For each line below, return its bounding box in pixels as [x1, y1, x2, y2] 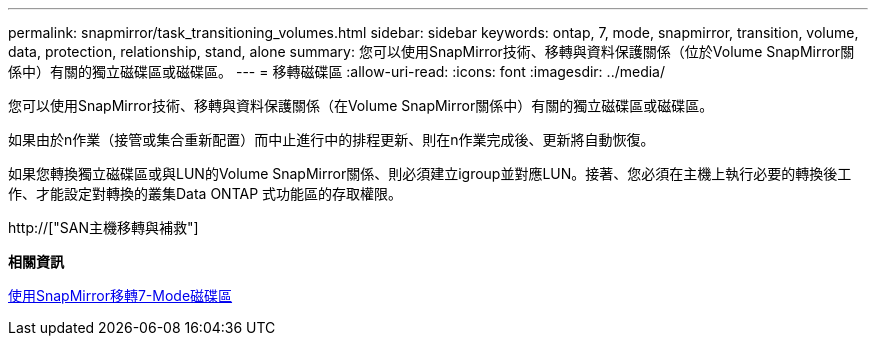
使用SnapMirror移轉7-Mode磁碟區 [8, 287, 233, 304]
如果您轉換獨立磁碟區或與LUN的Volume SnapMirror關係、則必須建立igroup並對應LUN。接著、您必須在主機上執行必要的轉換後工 [8, 165, 852, 182]
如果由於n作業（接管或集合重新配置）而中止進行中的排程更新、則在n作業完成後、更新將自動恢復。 [8, 131, 655, 148]
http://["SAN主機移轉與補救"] [8, 219, 199, 236]
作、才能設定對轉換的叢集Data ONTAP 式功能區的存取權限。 [8, 185, 403, 202]
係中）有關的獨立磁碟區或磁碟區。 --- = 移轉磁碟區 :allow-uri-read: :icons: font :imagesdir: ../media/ [8, 63, 666, 80]
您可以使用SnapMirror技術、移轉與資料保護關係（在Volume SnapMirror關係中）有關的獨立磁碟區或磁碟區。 [8, 97, 714, 114]
